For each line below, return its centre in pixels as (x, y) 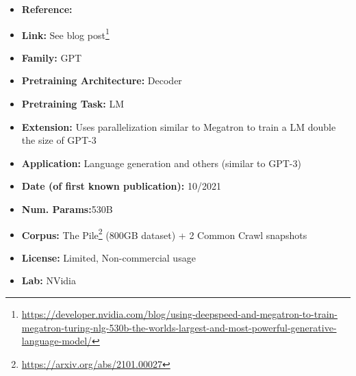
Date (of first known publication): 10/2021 (121, 186)
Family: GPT (52, 57)
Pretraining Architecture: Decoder (102, 80)
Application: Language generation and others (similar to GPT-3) (161, 163)
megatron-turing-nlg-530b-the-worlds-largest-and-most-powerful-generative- (179, 327)
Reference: (47, 9)
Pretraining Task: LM (73, 104)
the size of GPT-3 (59, 140)
